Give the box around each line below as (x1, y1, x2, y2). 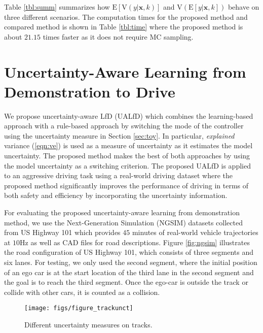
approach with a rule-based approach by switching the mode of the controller (4, 120, 244, 131)
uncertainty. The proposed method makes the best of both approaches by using (4, 150, 250, 161)
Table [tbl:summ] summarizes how (4, 2, 110, 12)
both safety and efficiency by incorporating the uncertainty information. (4, 190, 228, 201)
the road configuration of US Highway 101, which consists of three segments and (4, 247, 254, 257)
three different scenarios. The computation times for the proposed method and (4, 11, 248, 22)
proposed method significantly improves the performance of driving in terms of (4, 180, 249, 190)
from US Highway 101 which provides (4, 227, 121, 238)
